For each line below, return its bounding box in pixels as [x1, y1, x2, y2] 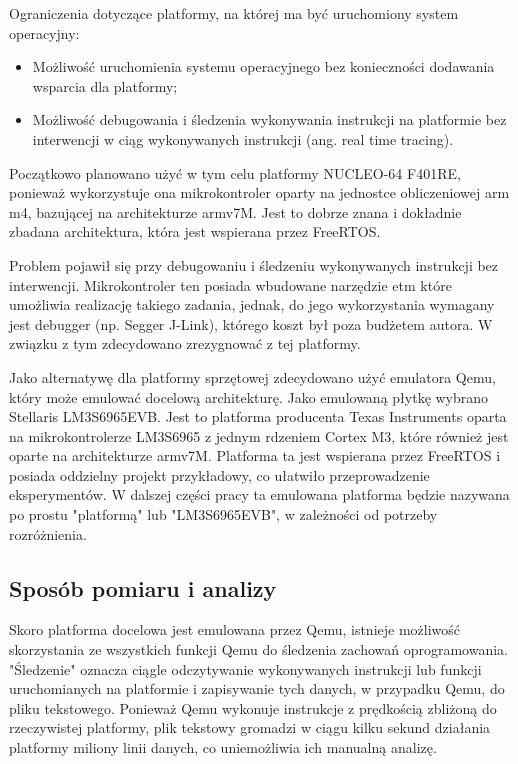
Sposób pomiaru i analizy [9, 572, 277, 603]
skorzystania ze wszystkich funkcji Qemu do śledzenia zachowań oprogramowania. [9, 639, 509, 660]
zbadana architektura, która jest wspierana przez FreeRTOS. [9, 221, 381, 242]
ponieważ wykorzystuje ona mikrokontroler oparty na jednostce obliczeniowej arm [9, 182, 510, 203]
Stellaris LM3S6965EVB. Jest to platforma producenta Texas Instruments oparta [9, 406, 507, 427]
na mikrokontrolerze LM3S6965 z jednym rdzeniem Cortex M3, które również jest [9, 425, 509, 446]
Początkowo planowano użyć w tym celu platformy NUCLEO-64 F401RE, [9, 162, 461, 183]
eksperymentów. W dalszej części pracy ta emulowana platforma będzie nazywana [9, 484, 510, 505]
